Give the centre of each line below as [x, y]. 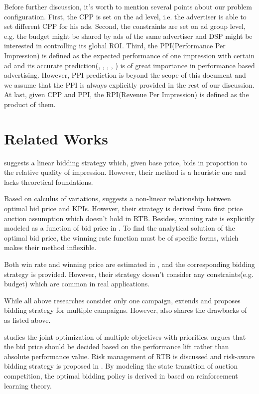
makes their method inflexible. [50, 247]
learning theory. [28, 385]
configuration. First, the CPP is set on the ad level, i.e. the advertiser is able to [125, 16]
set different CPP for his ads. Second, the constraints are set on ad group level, [125, 26]
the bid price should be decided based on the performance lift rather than [117, 346]
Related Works [56, 138]
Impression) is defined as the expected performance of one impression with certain [129, 55]
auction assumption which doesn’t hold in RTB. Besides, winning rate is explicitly [129, 218]
